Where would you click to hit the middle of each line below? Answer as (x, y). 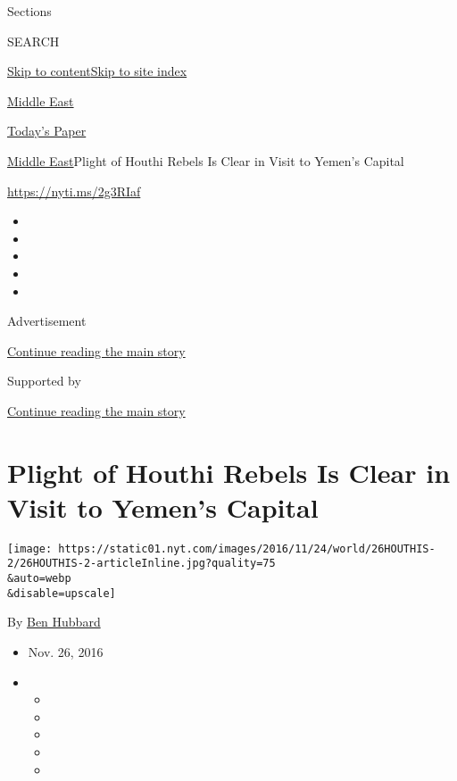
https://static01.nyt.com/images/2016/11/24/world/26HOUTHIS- (247, 548)
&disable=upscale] (62, 593)
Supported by (44, 381)
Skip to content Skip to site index (97, 71)
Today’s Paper (47, 131)
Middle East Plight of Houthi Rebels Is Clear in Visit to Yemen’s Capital (206, 160)
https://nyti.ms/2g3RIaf (74, 191)
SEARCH (33, 41)
